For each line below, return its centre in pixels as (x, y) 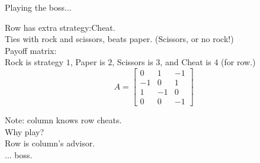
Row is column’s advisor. (50, 143)
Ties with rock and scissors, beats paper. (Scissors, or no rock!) (119, 39)
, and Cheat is (186, 62)
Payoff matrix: (31, 50)
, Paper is (88, 62)
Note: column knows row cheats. (63, 120)
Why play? (25, 131)
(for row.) (238, 62)
